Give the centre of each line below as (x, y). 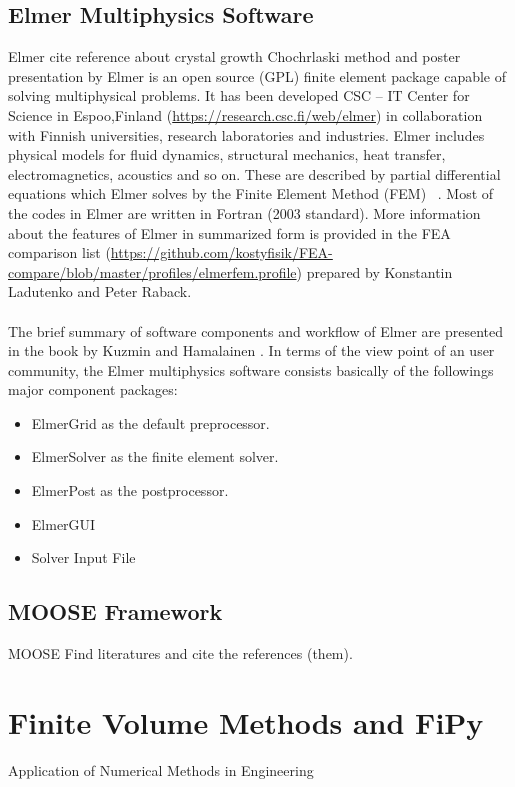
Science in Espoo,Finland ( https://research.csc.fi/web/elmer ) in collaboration (245, 114)
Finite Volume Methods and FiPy (246, 721)
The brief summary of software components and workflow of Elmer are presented (256, 330)
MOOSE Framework (115, 611)
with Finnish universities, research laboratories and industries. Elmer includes (246, 134)
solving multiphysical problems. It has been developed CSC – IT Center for (239, 95)
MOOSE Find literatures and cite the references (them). (180, 653)
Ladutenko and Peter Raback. (100, 291)
